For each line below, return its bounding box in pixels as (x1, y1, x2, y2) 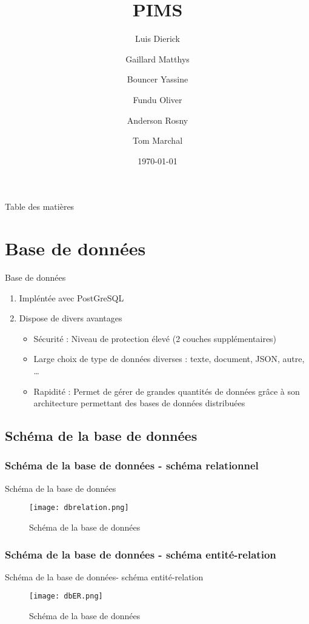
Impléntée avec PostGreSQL (19, 291, 124, 304)
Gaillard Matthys (125, 52, 190, 65)
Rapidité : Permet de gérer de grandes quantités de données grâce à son (33, 384, 300, 397)
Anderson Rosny (127, 113, 188, 126)
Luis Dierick (135, 32, 180, 45)
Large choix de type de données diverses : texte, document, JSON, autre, (33, 352, 305, 365)
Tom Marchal (132, 134, 183, 147)
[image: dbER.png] (29, 592, 103, 601)
